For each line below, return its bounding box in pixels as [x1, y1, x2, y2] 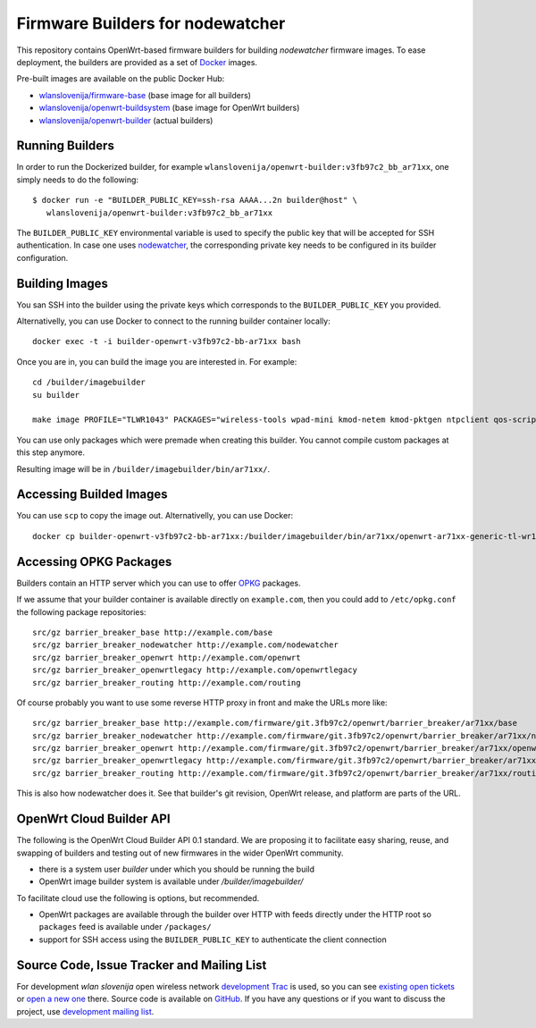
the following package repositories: [16, 606, 147, 617]
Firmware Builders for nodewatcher [16, 13, 286, 33]
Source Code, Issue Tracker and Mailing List [16, 957, 267, 973]
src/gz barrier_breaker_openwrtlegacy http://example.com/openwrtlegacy [32, 665, 357, 675]
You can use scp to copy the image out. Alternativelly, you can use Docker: [16, 510, 294, 521]
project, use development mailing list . [16, 1006, 155, 1016]
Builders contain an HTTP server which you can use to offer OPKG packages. [16, 577, 301, 588]
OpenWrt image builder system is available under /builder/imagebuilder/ [38, 876, 304, 887]
